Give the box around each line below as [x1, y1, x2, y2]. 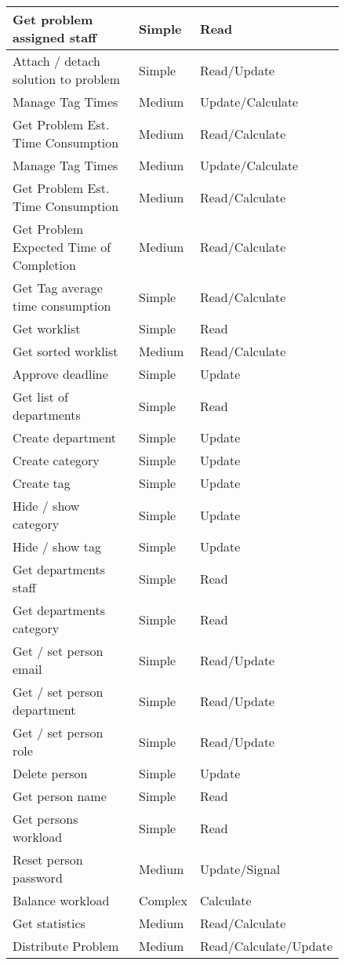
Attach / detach [13, 52, 100, 70]
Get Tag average [13, 279, 103, 297]
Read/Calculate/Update [199, 937, 332, 955]
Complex [139, 891, 187, 909]
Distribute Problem [13, 937, 119, 955]
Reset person [13, 850, 83, 868]
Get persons [13, 810, 78, 828]
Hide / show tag [13, 537, 101, 555]
